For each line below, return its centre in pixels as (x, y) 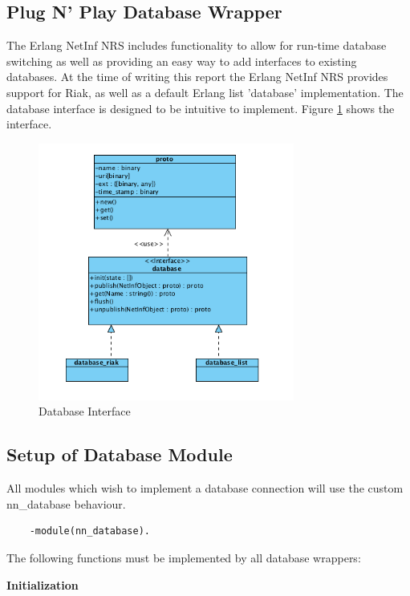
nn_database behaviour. (66, 503)
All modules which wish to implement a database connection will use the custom (205, 488)
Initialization (43, 584)
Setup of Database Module (120, 454)
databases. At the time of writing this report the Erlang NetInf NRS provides (197, 77)
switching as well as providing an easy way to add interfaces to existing (182, 61)
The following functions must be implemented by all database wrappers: (184, 558)
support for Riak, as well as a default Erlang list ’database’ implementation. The (205, 92)
